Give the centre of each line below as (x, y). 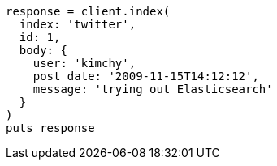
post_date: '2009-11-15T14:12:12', (146, 76)
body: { (43, 50)
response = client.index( (88, 11)
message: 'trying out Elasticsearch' (153, 89)
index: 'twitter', (78, 24)
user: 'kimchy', (84, 63)
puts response (50, 128)
